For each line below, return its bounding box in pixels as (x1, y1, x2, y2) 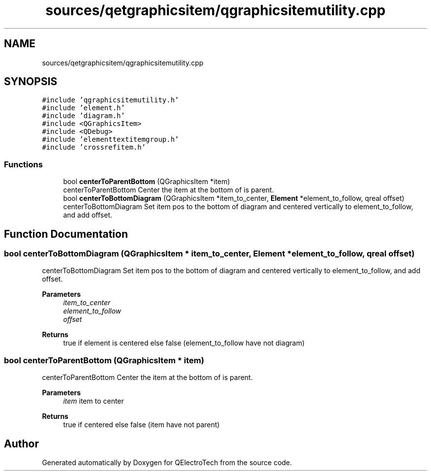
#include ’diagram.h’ (42, 112, 125, 120)
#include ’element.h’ (42, 104, 125, 112)
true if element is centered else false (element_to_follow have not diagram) (63, 339, 305, 348)
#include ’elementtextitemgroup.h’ (42, 135, 179, 144)
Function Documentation (4, 227, 128, 240)
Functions (4, 159, 43, 169)
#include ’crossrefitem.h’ (42, 143, 146, 152)
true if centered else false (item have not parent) (63, 420, 220, 429)
